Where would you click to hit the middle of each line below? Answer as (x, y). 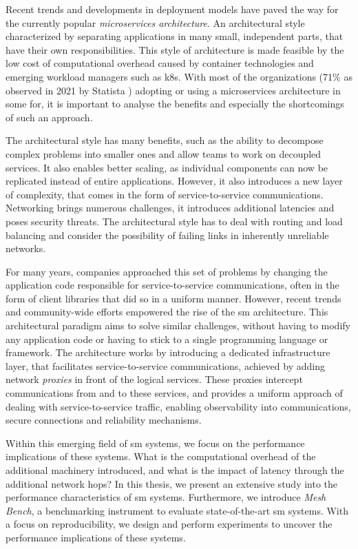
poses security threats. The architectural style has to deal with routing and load (174, 221)
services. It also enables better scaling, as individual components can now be (167, 167)
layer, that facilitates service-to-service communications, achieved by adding (165, 365)
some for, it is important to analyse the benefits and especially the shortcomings (175, 104)
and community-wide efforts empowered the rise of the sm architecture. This (167, 312)
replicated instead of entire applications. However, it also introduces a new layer (174, 181)
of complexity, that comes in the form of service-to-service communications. (165, 194)
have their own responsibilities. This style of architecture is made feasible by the (175, 49)
